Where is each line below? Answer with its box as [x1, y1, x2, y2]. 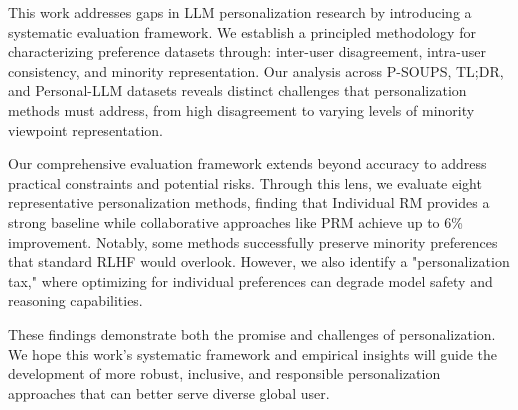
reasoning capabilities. [8, 290, 143, 311]
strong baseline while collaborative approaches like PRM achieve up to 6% [8, 211, 463, 232]
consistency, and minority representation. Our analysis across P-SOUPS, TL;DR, [8, 60, 504, 81]
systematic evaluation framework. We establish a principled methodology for [8, 21, 476, 42]
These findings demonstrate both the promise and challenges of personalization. [8, 323, 496, 344]
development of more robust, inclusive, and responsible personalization [8, 363, 441, 384]
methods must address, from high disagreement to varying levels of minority [8, 99, 475, 120]
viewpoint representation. [8, 119, 163, 140]
